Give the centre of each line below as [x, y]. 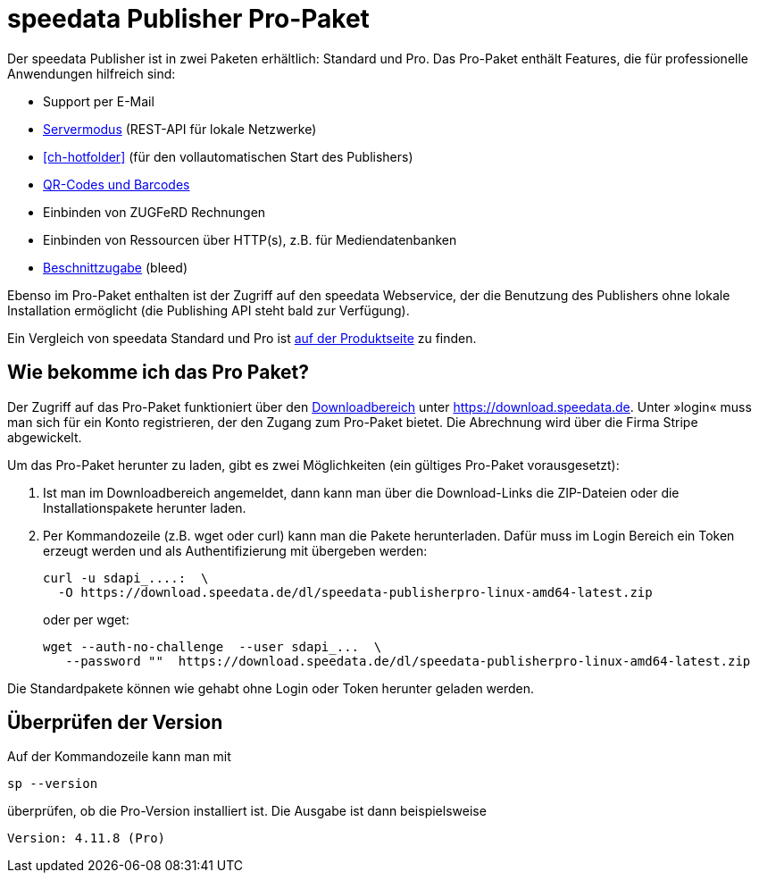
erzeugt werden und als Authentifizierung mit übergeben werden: [235, 550]
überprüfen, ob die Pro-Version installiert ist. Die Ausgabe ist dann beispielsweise [247, 811]
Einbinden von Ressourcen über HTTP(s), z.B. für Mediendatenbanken [250, 239]
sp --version [53, 784]
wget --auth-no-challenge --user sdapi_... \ [213, 646]
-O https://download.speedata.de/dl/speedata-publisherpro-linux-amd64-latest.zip [355, 592]
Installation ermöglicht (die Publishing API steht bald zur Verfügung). [209, 310]
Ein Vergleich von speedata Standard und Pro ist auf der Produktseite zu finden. [242, 338]
